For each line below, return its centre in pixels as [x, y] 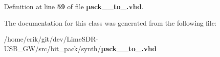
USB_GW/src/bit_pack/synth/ [53, 48]
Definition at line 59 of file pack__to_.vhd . [74, 6]
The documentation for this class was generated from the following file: [110, 22]
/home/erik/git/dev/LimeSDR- [51, 39]
